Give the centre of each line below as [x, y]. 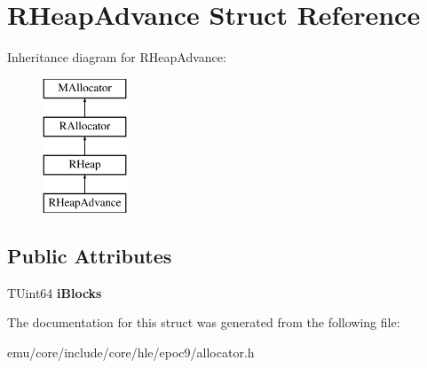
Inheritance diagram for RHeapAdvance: [117, 57]
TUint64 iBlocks [55, 292]
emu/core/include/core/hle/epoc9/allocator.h [131, 352]
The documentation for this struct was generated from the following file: [204, 322]
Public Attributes [90, 255]
